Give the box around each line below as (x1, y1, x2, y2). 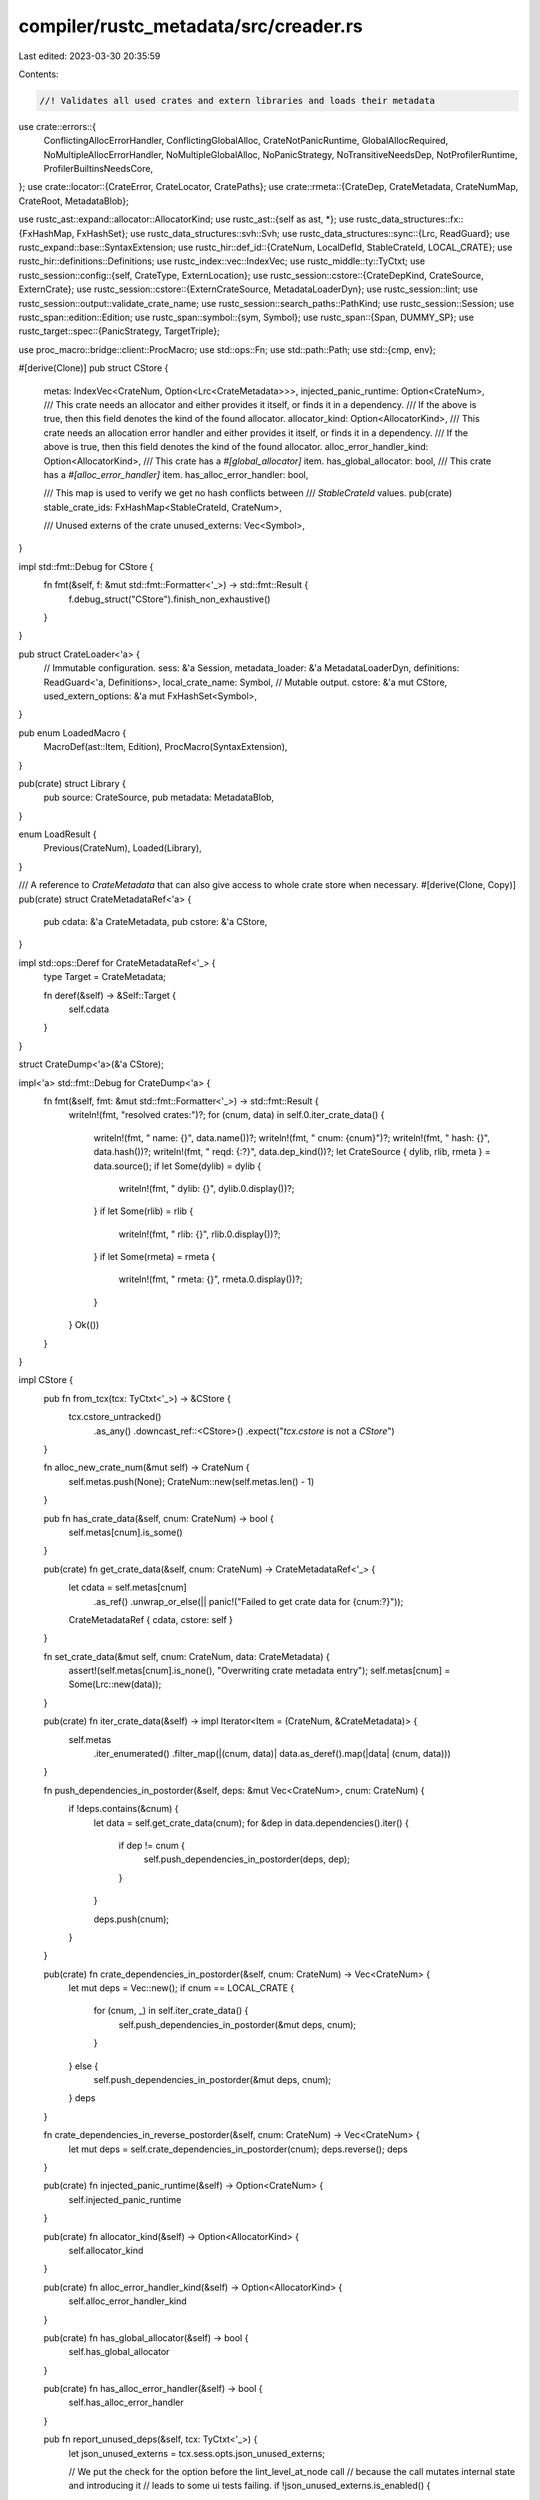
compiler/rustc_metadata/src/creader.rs (18, 15, 364, 37)
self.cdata (68, 1003, 110, 1015)
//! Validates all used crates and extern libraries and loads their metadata (39, 95, 435, 106)
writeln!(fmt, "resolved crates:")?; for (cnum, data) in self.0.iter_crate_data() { (68, 1109, 385, 1121)
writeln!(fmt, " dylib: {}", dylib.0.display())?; (118, 1182, 295, 1194)
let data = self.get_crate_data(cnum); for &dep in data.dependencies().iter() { (93, 1816, 409, 1829)
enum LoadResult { (18, 828, 97, 840)
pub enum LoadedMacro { (18, 726, 127, 739)
